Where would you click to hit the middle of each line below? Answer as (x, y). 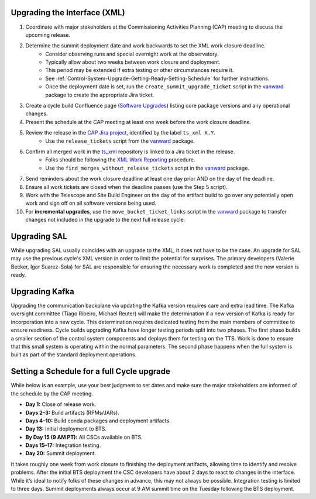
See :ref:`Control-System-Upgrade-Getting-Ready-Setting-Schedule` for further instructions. (157, 78)
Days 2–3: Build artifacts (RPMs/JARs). (72, 412)
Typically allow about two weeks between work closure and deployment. (133, 62)
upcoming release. (48, 35)
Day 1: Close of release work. (61, 404)
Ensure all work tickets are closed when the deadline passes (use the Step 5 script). (126, 187)
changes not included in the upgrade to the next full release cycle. (105, 220)
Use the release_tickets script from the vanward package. (120, 141)
